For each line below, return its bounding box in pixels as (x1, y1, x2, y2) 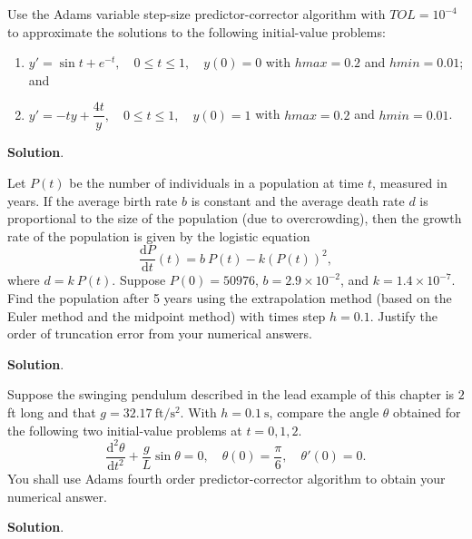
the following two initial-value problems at (7, 420, 242, 439)
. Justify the (369, 306, 438, 325)
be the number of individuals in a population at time (69, 173, 364, 192)
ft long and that (7, 403, 96, 422)
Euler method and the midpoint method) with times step (7, 306, 326, 325)
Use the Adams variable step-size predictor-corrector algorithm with (7, 5, 386, 23)
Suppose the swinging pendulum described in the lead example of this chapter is (7, 385, 455, 404)
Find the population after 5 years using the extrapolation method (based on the (7, 289, 452, 308)
